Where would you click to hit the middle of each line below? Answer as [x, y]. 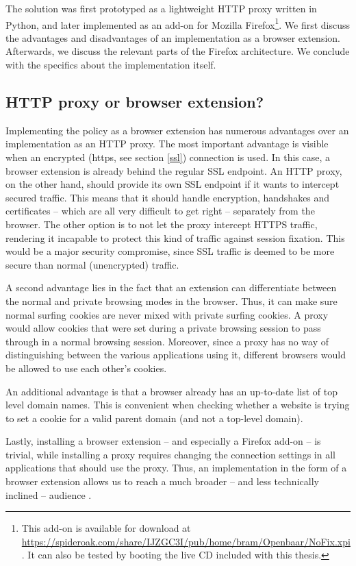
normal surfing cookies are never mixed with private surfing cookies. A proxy [167, 314]
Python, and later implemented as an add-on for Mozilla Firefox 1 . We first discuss [178, 23]
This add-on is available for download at [106, 528]
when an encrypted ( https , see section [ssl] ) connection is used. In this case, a [168, 157]
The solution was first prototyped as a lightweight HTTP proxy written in [161, 8]
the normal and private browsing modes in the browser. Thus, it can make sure [171, 300]
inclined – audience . [49, 494]
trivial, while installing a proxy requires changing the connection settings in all [170, 454]
